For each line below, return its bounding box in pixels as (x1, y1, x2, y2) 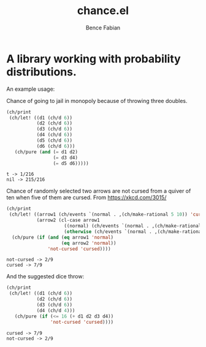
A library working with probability (6, 51, 181, 66)
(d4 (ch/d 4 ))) (36, 307, 75, 313)
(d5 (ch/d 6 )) (36, 137, 72, 144)
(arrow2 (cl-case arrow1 (36, 217, 100, 224)
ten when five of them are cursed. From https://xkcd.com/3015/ (6, 194, 167, 201)
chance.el (77, 4, 129, 18)
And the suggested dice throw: (6, 273, 85, 280)
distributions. (6, 65, 77, 78)
